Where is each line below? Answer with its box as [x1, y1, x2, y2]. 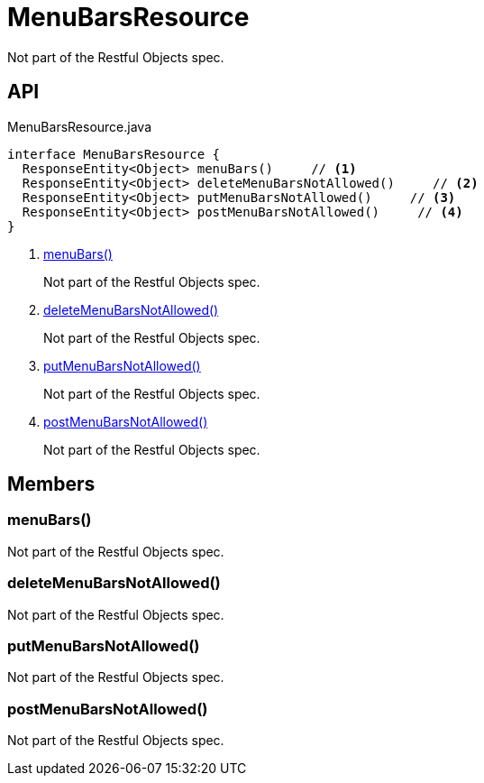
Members [7, 473, 96, 496]
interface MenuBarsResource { [7, 146, 221, 161]
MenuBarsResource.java [7, 118, 152, 134]
